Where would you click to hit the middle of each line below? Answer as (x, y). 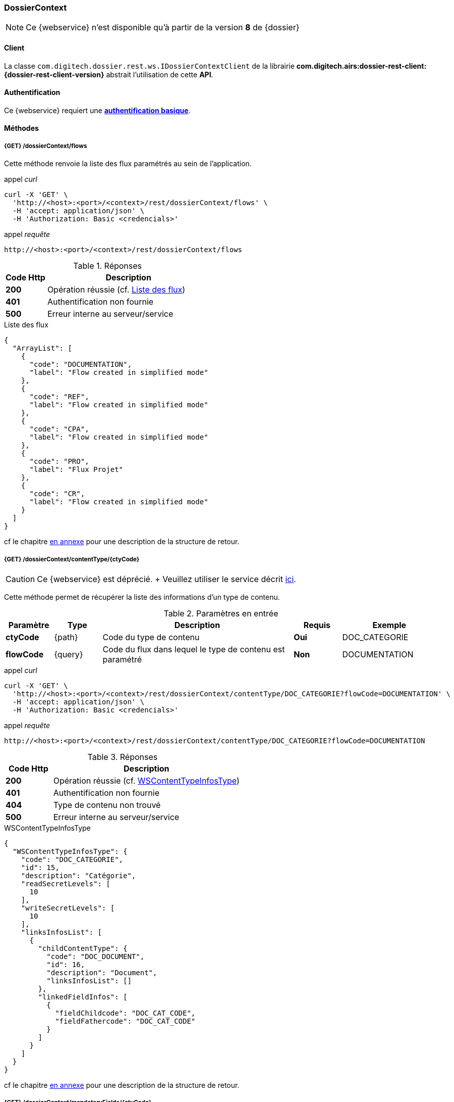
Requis (317, 625)
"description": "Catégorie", (78, 875)
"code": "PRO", (59, 462)
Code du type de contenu (151, 637)
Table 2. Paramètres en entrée (221, 613)
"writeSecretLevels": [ (68, 908)
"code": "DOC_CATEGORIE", (72, 859)
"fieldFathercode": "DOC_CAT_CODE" (125, 1021)
